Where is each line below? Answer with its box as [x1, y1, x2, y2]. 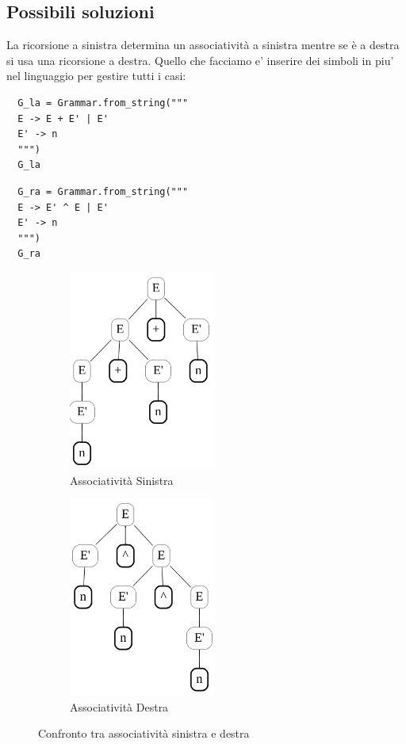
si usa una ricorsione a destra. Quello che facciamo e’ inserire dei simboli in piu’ [6, 52, 394, 68]
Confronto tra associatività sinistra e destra [38, 725, 250, 742]
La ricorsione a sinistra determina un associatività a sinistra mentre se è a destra [6, 36, 400, 53]
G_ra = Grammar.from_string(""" [17, 185, 189, 197]
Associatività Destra [70, 698, 169, 715]
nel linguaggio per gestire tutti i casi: [6, 67, 186, 84]
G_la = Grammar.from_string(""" [17, 97, 189, 109]
